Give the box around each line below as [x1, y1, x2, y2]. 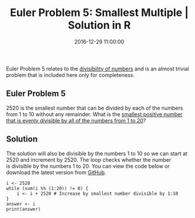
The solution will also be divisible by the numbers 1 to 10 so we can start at [6, 150, 188, 157]
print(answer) [6, 206, 41, 212]
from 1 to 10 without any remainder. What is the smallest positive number [6, 110, 183, 118]
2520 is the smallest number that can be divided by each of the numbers [6, 104, 183, 111]
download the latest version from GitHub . [6, 169, 106, 176]
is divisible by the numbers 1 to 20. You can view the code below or [6, 162, 170, 169]
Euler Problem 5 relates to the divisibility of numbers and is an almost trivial [6, 65, 189, 72]
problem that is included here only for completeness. [6, 71, 135, 78]
